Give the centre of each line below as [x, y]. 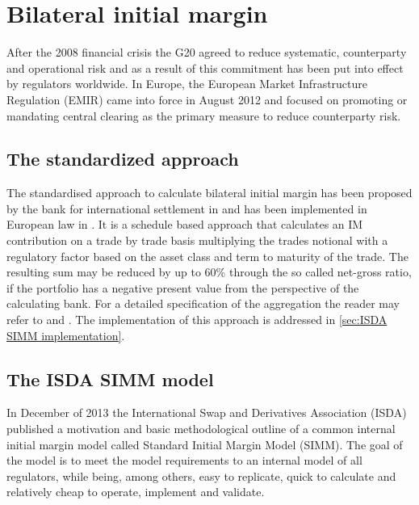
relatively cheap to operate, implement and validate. [136, 492]
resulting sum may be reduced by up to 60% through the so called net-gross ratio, [209, 272]
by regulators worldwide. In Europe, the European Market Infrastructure [187, 84]
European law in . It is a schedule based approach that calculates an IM [185, 224]
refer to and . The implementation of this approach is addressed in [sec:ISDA [197, 320]
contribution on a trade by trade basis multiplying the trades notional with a [197, 240]
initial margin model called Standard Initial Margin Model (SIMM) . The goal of [205, 444]
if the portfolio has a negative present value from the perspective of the [183, 287]
